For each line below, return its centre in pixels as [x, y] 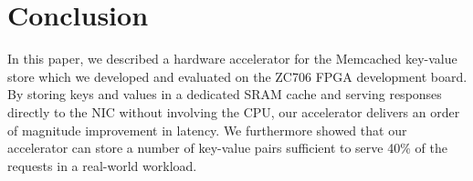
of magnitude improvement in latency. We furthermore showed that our [207, 130]
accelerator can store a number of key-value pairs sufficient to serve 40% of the [227, 148]
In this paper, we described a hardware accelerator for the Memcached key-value [232, 59]
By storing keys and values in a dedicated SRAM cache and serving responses [225, 94]
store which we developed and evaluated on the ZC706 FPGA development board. [237, 76]
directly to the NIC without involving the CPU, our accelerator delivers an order [234, 111]
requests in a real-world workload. [102, 165]
